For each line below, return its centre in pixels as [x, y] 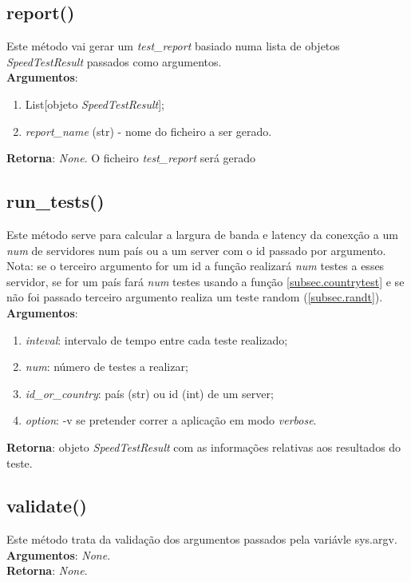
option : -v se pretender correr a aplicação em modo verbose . [171, 420]
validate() [47, 506]
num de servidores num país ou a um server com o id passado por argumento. [196, 250]
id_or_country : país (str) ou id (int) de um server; [149, 393]
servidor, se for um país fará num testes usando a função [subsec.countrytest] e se [205, 281]
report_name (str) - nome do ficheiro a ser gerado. [148, 131]
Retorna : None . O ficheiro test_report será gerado [131, 158]
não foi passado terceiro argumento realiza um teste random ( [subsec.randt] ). [195, 297]
